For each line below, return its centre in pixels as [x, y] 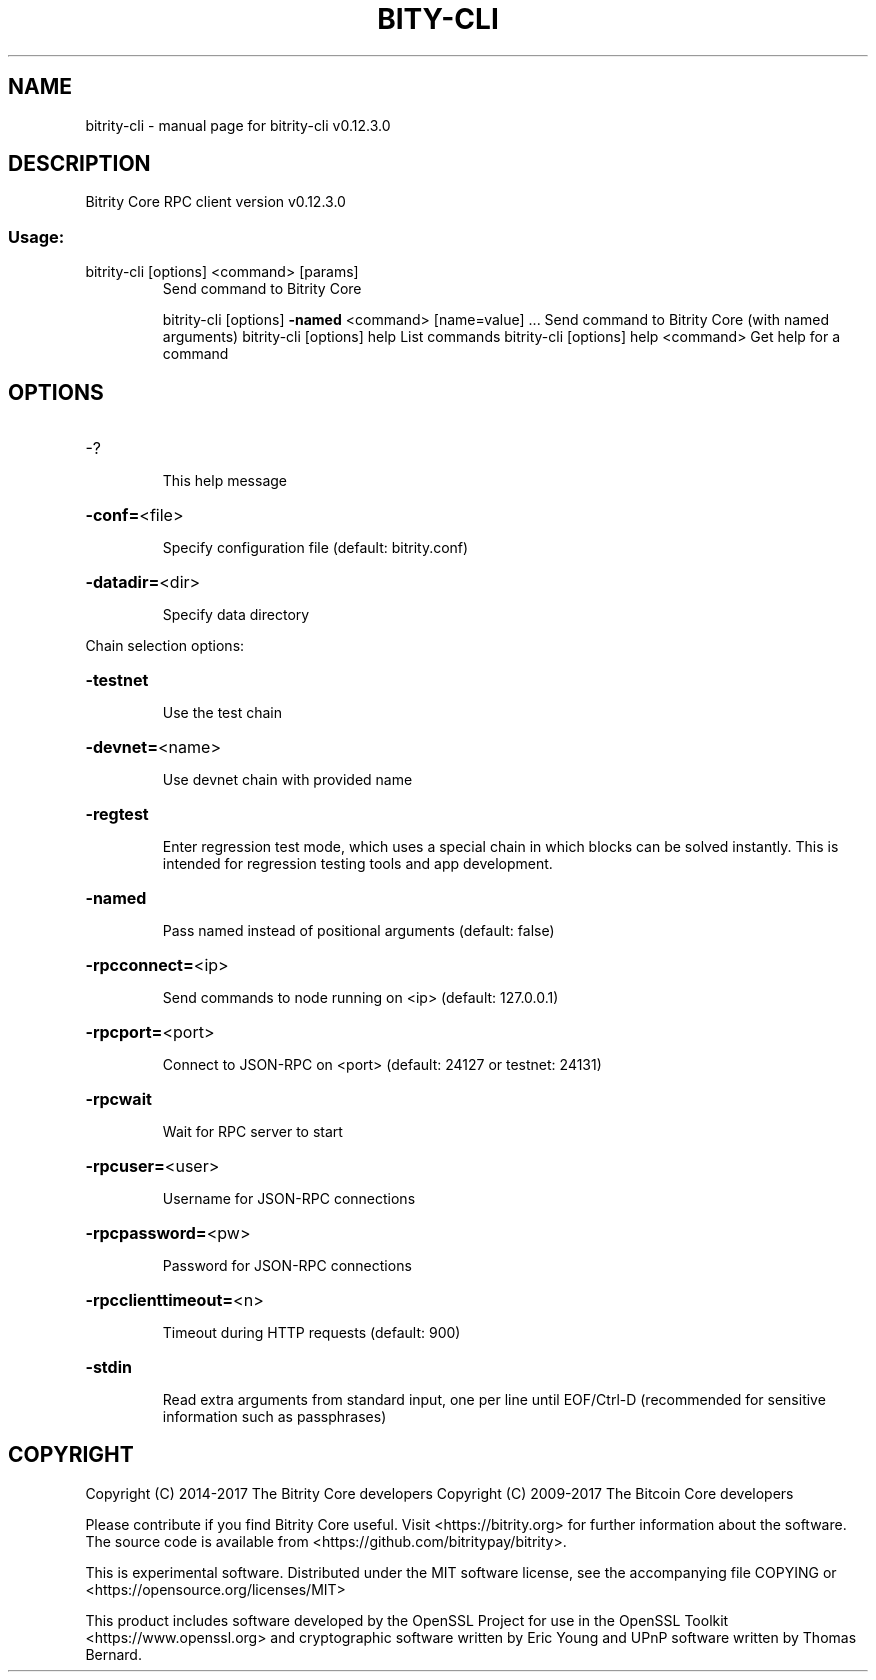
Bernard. [113, 1654]
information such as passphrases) [274, 1417]
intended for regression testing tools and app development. [357, 864]
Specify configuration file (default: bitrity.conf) [315, 548]
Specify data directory [236, 615]
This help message [224, 481]
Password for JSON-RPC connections [287, 1266]
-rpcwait [118, 1099]
